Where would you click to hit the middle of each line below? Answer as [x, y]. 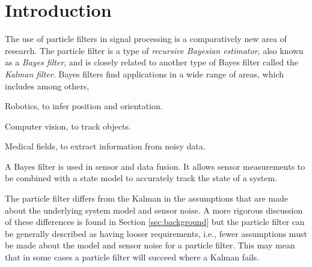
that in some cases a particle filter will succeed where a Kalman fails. [132, 257]
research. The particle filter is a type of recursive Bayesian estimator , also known [154, 50]
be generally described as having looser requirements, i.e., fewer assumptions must [156, 233]
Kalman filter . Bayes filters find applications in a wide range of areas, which [145, 73]
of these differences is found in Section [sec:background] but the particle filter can [155, 222]
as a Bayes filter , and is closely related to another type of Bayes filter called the [152, 62]
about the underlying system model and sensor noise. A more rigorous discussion [154, 210]
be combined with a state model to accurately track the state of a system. [141, 178]
